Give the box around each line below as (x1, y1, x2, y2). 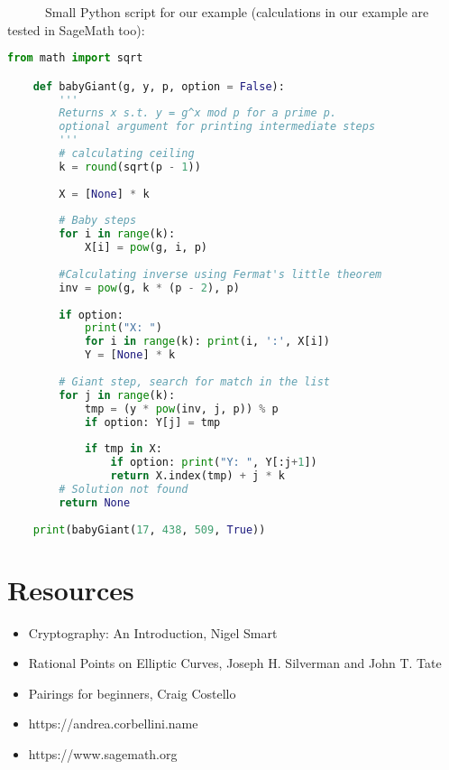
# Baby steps (59, 214, 137, 227)
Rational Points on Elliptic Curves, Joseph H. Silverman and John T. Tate (28, 654, 442, 673)
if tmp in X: (84, 442, 162, 456)
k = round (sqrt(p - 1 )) (59, 160, 201, 173)
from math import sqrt (7, 51, 143, 65)
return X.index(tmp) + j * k (110, 469, 285, 483)
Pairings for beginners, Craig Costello (28, 683, 236, 702)
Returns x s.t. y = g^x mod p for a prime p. (59, 107, 337, 120)
